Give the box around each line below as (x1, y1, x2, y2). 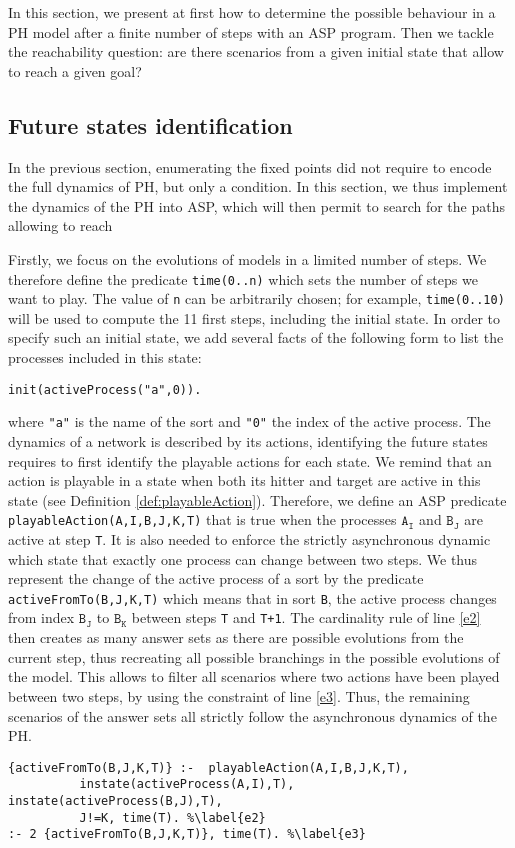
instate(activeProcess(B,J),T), (8, 794, 223, 809)
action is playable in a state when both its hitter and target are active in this (8, 470, 481, 491)
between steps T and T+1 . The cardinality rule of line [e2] (131, 607, 481, 628)
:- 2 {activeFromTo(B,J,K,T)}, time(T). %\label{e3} (8, 827, 366, 842)
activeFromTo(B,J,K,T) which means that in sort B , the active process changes (8, 587, 497, 608)
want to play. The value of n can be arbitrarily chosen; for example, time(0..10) (8, 288, 505, 309)
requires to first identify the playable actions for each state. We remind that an (8, 450, 492, 471)
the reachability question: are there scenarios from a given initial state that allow (8, 41, 504, 62)
